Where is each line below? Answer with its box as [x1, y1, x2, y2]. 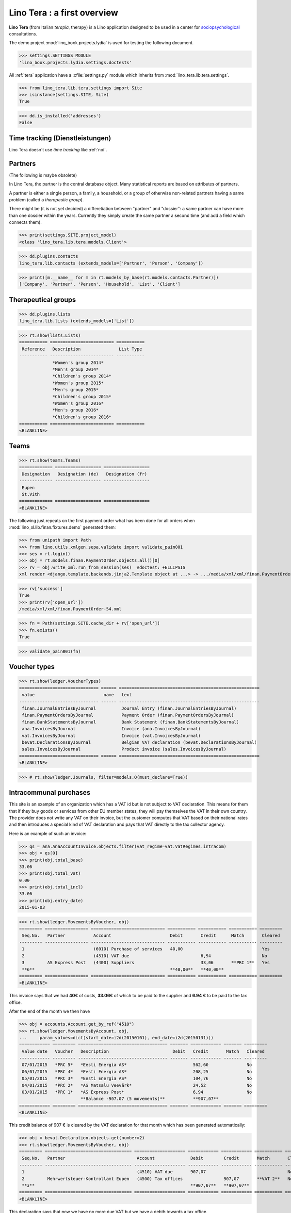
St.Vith [22, 492, 40, 497]
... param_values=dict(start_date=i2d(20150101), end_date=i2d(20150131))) [19, 1035, 214, 1040]
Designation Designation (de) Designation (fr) [22, 471, 147, 476]
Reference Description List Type [22, 346, 143, 352]
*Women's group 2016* [52, 400, 104, 406]
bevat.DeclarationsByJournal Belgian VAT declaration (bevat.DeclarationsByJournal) [22, 739, 257, 745]
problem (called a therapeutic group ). [9, 197, 84, 202]
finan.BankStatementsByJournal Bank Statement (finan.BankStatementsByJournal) [22, 719, 240, 725]
